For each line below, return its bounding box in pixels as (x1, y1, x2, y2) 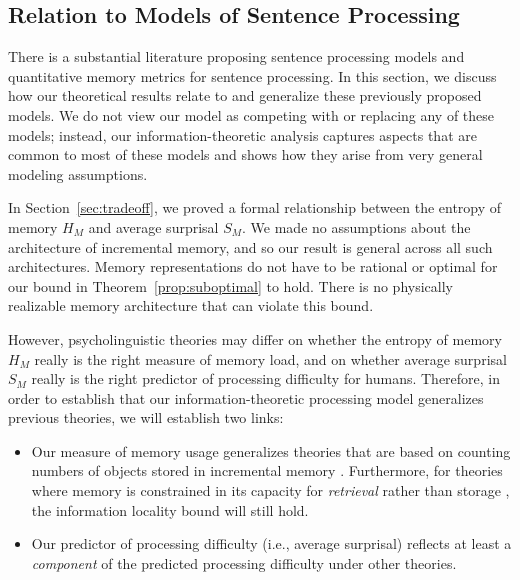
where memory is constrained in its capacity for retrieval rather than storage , (31, 480, 510, 501)
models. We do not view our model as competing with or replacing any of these (8, 104, 495, 125)
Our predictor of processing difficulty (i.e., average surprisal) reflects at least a (31, 533, 512, 554)
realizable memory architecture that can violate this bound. (8, 295, 374, 316)
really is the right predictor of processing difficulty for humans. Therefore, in (31, 368, 501, 389)
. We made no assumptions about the (242, 216, 471, 237)
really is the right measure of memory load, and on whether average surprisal (34, 348, 507, 369)
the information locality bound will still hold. (31, 499, 309, 520)
